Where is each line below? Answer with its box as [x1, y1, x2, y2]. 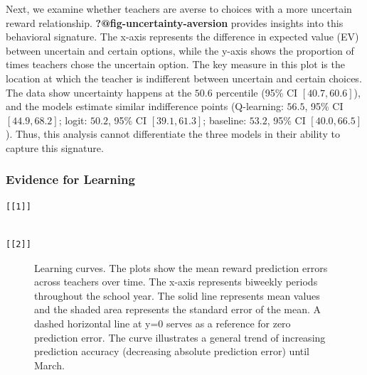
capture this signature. [6, 140, 104, 155]
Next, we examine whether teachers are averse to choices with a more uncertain [6, 1, 352, 16]
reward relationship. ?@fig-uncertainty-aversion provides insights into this [6, 15, 344, 30]
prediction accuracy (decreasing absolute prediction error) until [34, 344, 310, 359]
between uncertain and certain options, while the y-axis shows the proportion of [6, 43, 354, 58]
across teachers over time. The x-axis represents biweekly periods [34, 274, 318, 289]
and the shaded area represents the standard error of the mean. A [34, 302, 321, 317]
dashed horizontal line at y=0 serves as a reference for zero [34, 315, 291, 330]
